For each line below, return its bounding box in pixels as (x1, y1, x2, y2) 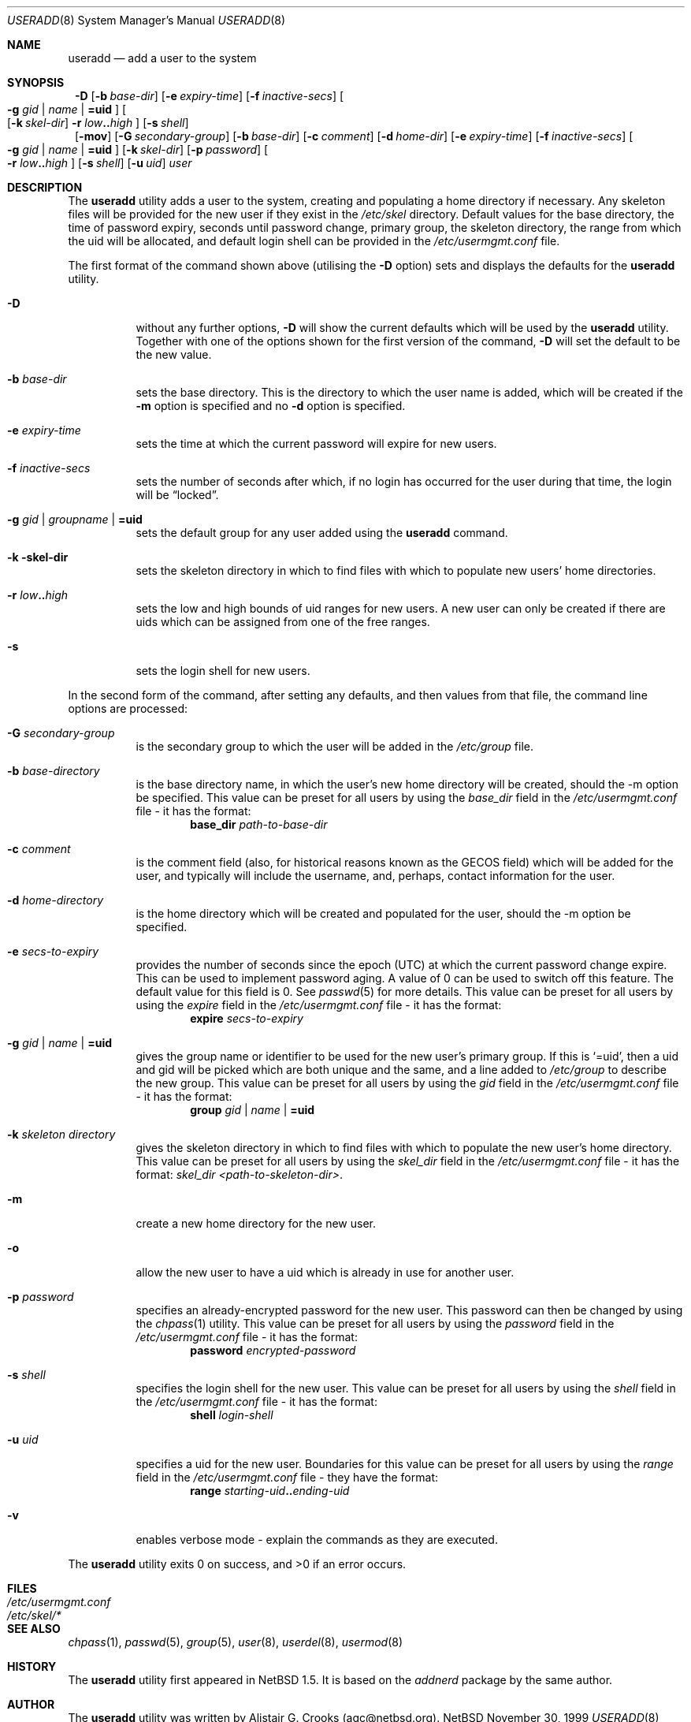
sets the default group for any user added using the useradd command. (136, 526, 508, 539)
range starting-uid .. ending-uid (190, 1484, 350, 1497)
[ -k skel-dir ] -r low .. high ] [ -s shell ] (7, 116, 189, 129)
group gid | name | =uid (190, 1103, 315, 1116)
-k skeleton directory (7, 1127, 116, 1141)
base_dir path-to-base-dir (190, 818, 328, 831)
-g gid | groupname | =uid (7, 512, 143, 526)
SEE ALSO (7, 1622, 61, 1635)
